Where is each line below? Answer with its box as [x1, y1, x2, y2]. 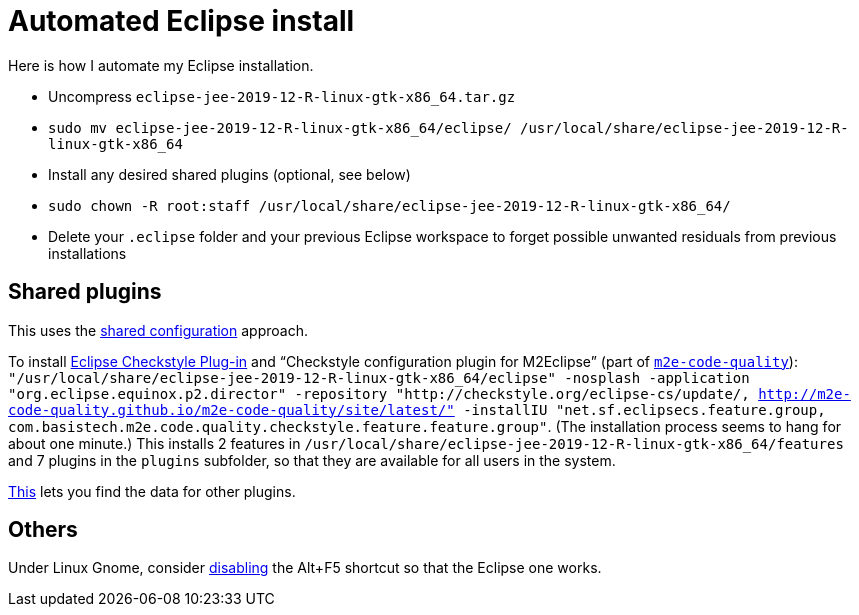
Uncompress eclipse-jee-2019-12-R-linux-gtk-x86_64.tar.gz [48, 87, 516, 105]
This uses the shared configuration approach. [8, 321, 308, 339]
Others [8, 517, 78, 543]
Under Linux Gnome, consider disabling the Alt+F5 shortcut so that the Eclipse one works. [8, 559, 602, 577]
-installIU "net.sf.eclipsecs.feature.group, [463, 401, 826, 418]
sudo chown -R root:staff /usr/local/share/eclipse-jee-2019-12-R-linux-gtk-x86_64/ [48, 197, 731, 214]
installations [48, 244, 127, 262]
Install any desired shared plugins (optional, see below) [48, 165, 411, 183]
